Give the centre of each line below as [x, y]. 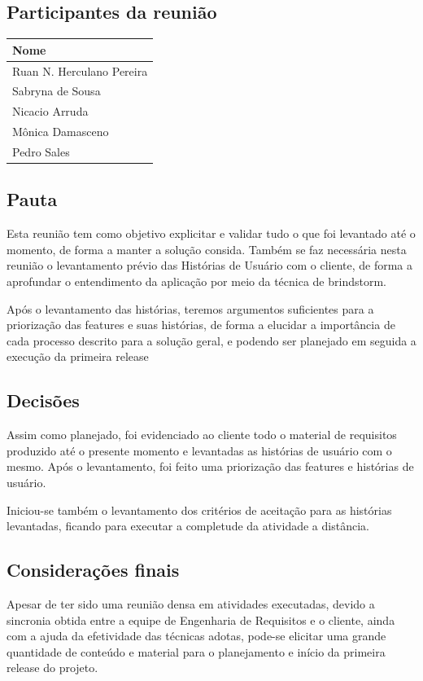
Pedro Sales [41, 151]
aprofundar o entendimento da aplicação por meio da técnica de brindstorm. [196, 281]
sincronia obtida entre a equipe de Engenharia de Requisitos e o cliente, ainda [201, 619]
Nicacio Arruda [50, 111]
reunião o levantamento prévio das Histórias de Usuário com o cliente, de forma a [210, 265]
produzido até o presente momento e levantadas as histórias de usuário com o [199, 450]
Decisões [43, 400]
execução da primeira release [78, 356]
